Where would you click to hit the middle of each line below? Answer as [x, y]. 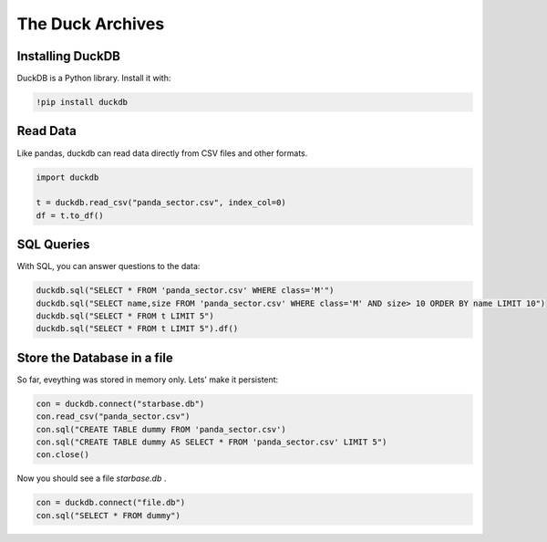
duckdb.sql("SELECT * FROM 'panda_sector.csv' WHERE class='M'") [185, 291]
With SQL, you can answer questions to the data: [108, 266]
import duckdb [67, 177]
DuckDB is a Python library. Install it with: [94, 78]
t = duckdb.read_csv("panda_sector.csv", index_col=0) [161, 203]
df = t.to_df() [70, 215]
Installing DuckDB [68, 56]
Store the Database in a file [95, 357]
